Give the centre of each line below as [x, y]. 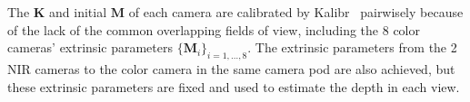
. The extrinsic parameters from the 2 [352, 47]
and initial [78, 12]
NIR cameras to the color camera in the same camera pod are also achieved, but [231, 68]
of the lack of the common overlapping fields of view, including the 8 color [214, 29]
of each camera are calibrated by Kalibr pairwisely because [296, 12]
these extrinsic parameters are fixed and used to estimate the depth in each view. [234, 86]
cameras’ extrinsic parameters [90, 47]
